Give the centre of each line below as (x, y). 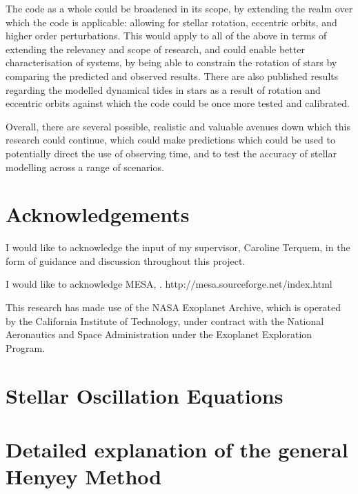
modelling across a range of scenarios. (85, 167)
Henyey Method (84, 476)
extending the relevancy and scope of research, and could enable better (155, 49)
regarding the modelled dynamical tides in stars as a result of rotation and (163, 89)
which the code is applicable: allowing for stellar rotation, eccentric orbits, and (171, 22)
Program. (26, 347)
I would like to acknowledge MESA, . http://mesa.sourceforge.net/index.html (169, 284)
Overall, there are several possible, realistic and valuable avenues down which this (178, 126)
